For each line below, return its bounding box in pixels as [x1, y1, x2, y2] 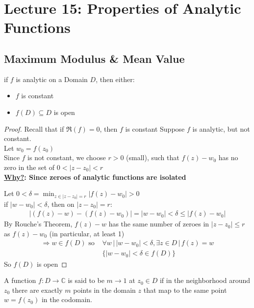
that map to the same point [143, 284, 227, 295]
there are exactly [12, 284, 63, 295]
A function [4, 275, 36, 285]
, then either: [96, 74, 135, 84]
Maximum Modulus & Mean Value [4, 51, 185, 66]
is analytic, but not [192, 123, 250, 134]
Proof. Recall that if [4, 123, 64, 134]
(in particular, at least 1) [49, 228, 125, 238]
